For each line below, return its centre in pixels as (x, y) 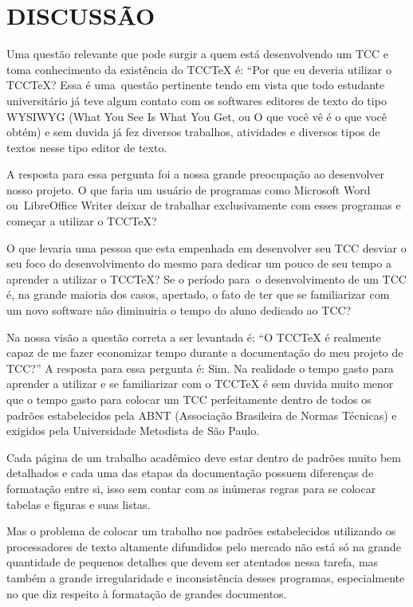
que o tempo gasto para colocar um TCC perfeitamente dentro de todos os (189, 399)
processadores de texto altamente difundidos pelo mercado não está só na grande (204, 546)
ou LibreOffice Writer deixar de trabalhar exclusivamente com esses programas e (204, 205)
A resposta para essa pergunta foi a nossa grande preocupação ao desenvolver (196, 174)
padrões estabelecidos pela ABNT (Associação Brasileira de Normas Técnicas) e (202, 415)
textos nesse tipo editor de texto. (87, 147)
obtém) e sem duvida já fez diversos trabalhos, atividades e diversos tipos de (193, 132)
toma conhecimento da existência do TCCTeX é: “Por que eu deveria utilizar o (199, 69)
